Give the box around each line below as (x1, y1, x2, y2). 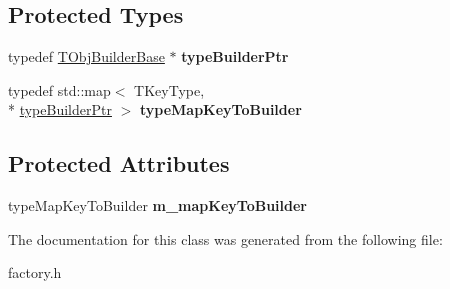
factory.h (8, 262, 62, 283)
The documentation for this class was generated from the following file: (8, 228, 443, 249)
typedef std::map (8, 79, 111, 100)
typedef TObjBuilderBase (8, 46, 165, 67)
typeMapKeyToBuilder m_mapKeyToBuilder (8, 195, 307, 216)
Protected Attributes (8, 148, 230, 179)
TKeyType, (134, 79, 205, 100)
